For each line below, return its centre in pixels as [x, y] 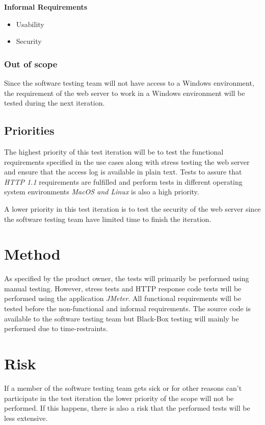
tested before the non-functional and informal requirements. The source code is [127, 308]
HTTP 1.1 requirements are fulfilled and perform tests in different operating [123, 181]
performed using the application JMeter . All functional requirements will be [123, 298]
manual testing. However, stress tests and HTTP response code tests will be [123, 288]
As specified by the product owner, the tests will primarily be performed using [127, 278]
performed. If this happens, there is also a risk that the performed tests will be [127, 408]
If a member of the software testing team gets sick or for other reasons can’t [123, 387]
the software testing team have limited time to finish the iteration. [108, 219]
